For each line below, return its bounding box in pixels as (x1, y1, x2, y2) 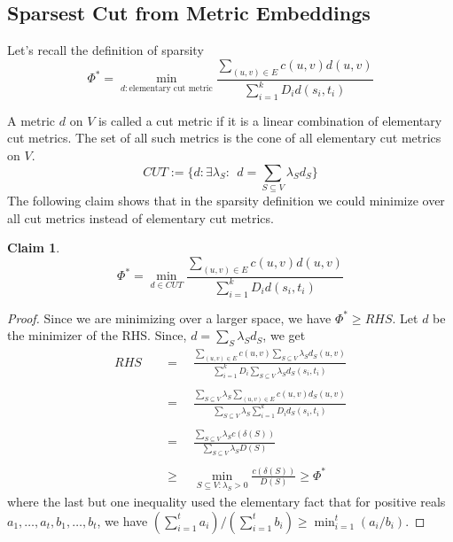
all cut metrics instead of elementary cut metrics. (7, 208, 274, 227)
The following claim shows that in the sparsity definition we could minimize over (7, 190, 445, 209)
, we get (262, 326, 306, 345)
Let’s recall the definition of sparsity (7, 41, 204, 59)
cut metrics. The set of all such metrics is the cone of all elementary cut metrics (7, 128, 441, 147)
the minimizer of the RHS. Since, (7, 326, 187, 345)
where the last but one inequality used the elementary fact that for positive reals (7, 492, 446, 511)
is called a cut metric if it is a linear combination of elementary (98, 111, 442, 129)
